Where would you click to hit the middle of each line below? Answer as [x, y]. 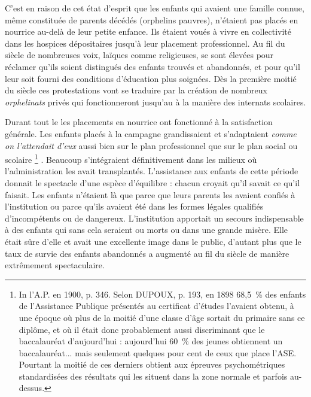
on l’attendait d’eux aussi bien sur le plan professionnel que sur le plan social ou [151, 145]
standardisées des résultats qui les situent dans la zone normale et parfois [153, 376]
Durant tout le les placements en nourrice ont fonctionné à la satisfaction [139, 122]
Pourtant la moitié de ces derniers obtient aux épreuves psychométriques [152, 364]
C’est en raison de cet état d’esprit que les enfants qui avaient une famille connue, [155, 8]
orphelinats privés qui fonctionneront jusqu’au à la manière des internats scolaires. [155, 101]
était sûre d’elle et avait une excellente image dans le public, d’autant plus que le [153, 241]
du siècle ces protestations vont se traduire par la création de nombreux [136, 90]
